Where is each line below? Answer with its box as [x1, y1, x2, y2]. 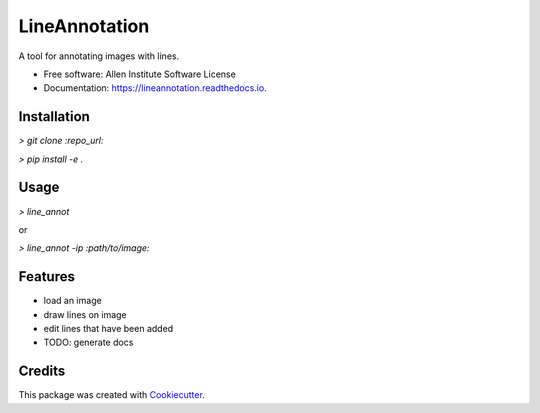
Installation [18, 108, 90, 125]
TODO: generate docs [43, 336, 134, 349]
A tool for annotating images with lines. [18, 50, 180, 62]
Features [18, 268, 75, 285]
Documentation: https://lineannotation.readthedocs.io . [43, 82, 267, 94]
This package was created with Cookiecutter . [18, 389, 205, 401]
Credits [18, 363, 66, 380]
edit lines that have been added [43, 323, 174, 334]
